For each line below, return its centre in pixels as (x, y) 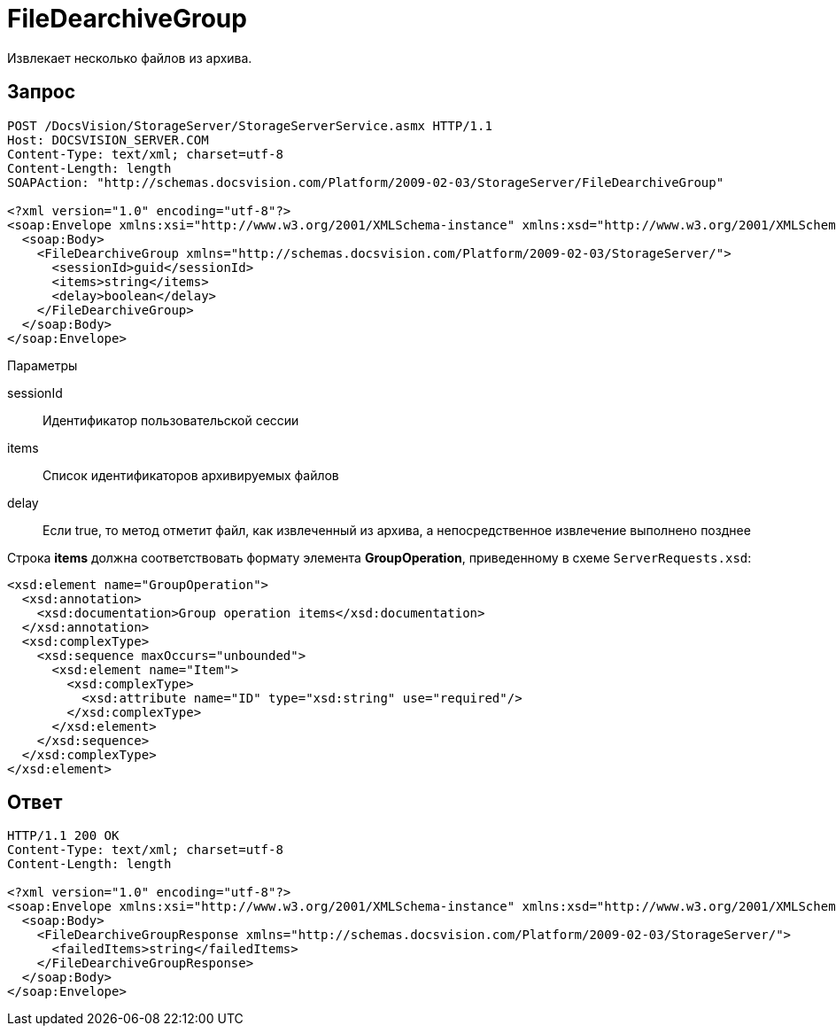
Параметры (43, 365)
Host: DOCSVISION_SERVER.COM (108, 140)
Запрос (42, 92)
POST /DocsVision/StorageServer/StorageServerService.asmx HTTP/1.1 (250, 125)
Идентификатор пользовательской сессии (171, 420)
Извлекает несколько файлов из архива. (130, 58)
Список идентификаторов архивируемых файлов (191, 475)
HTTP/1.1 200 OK (63, 836)
